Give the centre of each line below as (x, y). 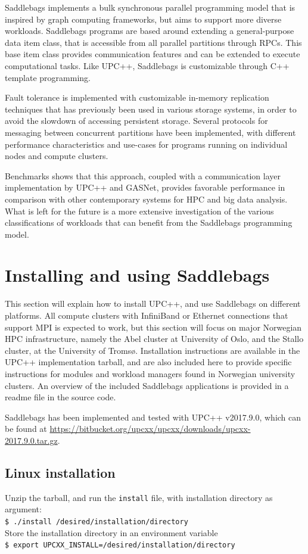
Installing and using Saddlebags (137, 275)
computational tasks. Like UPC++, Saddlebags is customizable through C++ (147, 65)
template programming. (48, 77)
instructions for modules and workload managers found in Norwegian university (150, 373)
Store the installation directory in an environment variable (111, 532)
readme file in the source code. (60, 397)
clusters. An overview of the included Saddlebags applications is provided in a (147, 385)
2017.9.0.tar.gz (31, 440)
